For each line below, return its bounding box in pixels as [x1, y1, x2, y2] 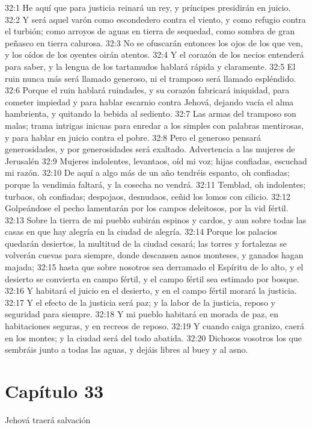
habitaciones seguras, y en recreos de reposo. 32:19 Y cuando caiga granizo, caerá [5, 320, 304, 332]
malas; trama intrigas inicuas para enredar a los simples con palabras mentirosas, [5, 119, 304, 131]
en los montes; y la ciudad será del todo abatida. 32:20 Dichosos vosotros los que [5, 331, 302, 344]
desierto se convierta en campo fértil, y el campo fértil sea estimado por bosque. [5, 272, 299, 285]
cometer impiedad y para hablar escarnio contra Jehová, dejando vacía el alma [5, 95, 294, 108]
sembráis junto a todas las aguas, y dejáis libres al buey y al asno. [5, 343, 248, 356]
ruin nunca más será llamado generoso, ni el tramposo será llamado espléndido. [5, 72, 296, 84]
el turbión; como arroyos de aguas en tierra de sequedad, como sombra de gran [5, 25, 295, 37]
